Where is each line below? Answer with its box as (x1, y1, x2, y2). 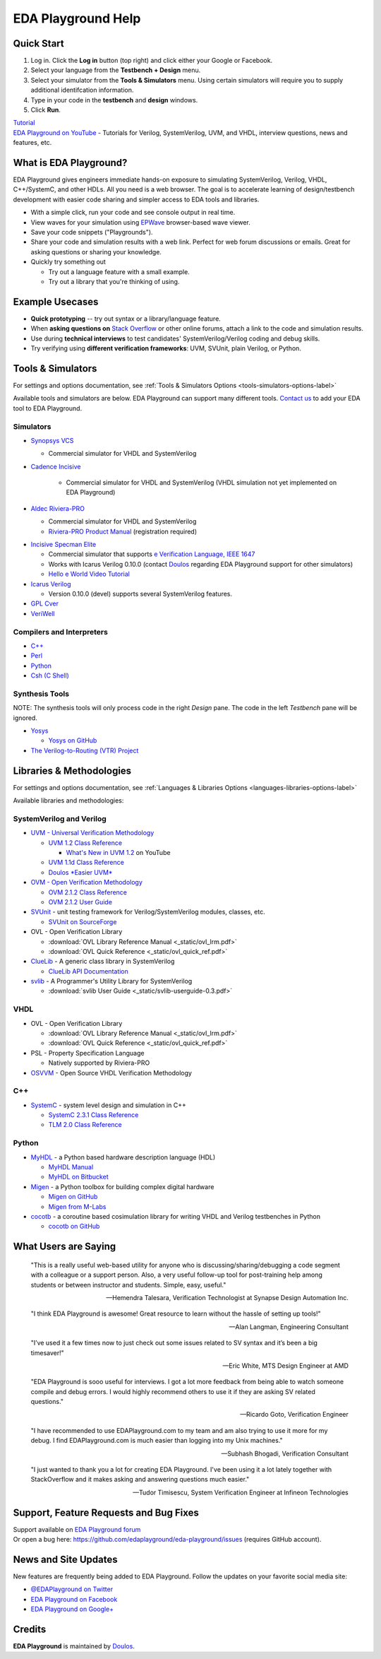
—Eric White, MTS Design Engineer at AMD (222, 1361, 349, 1370)
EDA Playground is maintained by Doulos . (13, 1642, 135, 1651)
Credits (13, 1623, 47, 1635)
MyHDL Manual (48, 1163, 94, 1171)
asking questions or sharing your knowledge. (30, 247, 162, 256)
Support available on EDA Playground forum (13, 1525, 141, 1533)
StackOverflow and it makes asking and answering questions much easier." (30, 1475, 250, 1484)
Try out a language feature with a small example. (48, 267, 190, 276)
